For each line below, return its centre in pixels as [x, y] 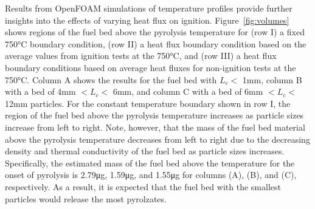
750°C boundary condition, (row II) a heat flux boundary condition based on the [156, 43]
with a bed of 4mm [40, 91]
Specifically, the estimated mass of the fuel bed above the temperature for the [150, 163]
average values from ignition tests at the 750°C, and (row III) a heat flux [141, 56]
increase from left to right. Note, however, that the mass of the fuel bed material [155, 127]
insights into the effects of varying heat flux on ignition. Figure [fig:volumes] [147, 20]
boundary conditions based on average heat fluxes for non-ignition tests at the [151, 67]
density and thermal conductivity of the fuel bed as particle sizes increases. [145, 151]
